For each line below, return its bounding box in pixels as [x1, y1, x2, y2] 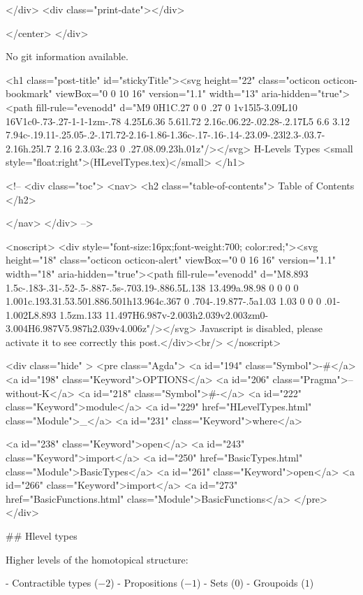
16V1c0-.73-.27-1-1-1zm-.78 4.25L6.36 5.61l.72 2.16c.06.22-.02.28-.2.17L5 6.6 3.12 [6, 113, 350, 128]
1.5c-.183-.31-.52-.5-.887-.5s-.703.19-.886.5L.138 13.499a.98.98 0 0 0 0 [6, 280, 299, 294]
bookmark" [6, 86, 52, 101]
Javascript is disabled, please [200, 321, 323, 336]
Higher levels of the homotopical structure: [6, 552, 188, 566]
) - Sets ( [196, 575, 235, 590]
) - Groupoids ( [239, 575, 305, 590]
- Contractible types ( [6, 575, 98, 590]
